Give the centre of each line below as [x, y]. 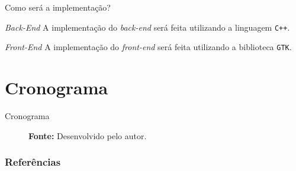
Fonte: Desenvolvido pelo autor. [88, 135]
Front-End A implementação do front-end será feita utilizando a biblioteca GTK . [148, 47]
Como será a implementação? [58, 7]
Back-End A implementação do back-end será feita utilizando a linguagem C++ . [147, 27]
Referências [33, 162]
